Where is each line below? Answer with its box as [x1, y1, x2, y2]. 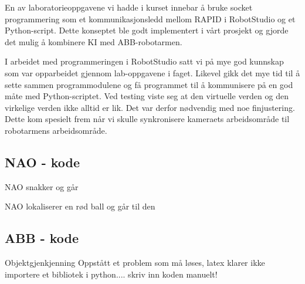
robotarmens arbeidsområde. [5, 124, 107, 136]
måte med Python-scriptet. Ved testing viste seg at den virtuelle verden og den [5, 90, 289, 102]
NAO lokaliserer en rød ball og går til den [5, 200, 155, 212]
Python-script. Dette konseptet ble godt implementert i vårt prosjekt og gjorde [5, 24, 289, 36]
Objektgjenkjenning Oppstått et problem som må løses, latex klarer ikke [5, 256, 265, 269]
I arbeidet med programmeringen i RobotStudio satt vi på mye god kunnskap [5, 55, 284, 67]
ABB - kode [5, 229, 79, 247]
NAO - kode [5, 153, 80, 171]
